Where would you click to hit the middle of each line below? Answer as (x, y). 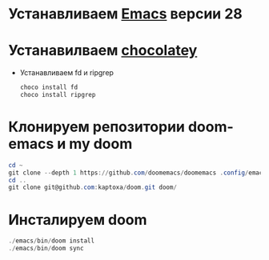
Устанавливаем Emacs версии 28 (125, 14)
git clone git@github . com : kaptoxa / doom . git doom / (93, 188)
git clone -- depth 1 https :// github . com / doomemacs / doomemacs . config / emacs (137, 173)
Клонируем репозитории (97, 127)
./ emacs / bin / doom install (51, 241)
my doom (101, 144)
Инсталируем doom (78, 220)
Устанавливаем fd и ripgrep (67, 73)
